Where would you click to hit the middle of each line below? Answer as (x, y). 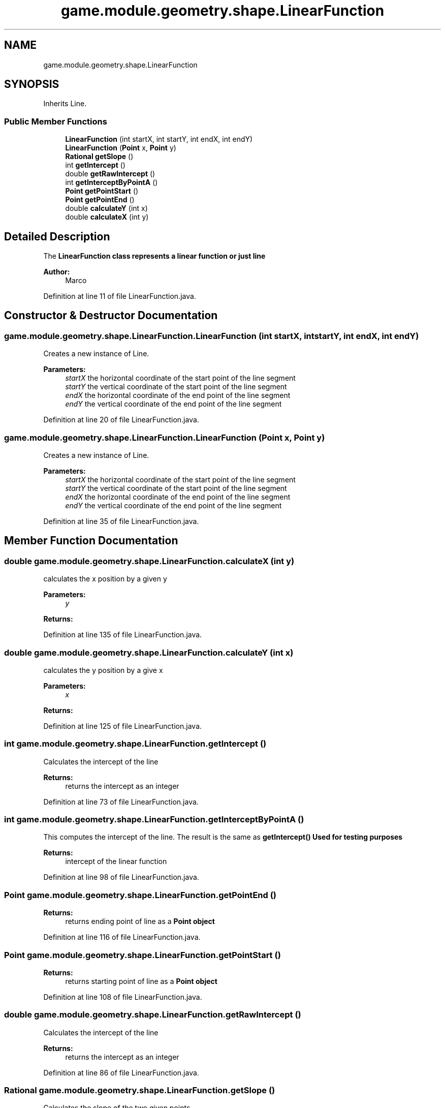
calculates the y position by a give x (103, 670)
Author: (57, 272)
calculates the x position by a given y (105, 579)
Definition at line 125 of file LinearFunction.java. (123, 726)
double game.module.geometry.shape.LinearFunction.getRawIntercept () (153, 1015)
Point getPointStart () (102, 191)
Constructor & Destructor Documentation (111, 316)
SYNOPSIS (32, 84)
